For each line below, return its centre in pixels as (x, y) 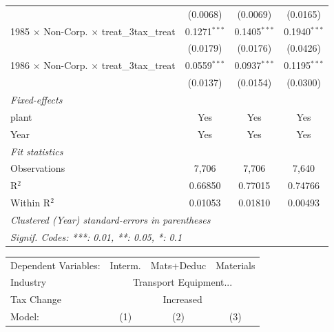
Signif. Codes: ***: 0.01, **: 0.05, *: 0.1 (96, 236)
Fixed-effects (36, 99)
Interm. (125, 265)
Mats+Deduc (178, 265)
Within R (31, 203)
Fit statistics (37, 151)
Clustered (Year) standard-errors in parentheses (111, 219)
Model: (25, 316)
